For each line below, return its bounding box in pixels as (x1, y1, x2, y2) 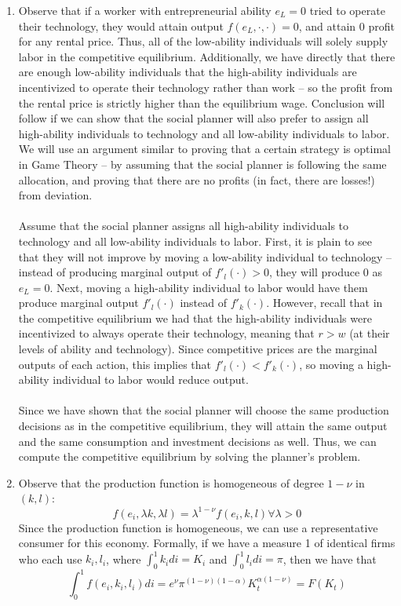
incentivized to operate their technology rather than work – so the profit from (18, 78, 393, 95)
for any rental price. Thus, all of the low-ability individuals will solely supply (18, 33, 388, 49)
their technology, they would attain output (18, 17, 224, 34)
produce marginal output (18, 294, 139, 311)
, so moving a (299, 356, 363, 372)
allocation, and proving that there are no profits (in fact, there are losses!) (18, 171, 375, 188)
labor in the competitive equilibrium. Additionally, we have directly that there (18, 48, 396, 64)
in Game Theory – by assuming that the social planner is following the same (18, 155, 387, 172)
